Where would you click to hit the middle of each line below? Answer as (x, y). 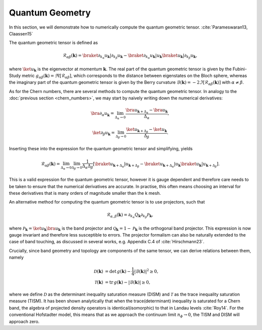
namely (16, 257)
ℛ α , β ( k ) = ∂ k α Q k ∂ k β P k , (130, 215)
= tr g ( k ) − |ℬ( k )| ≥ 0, (128, 283)
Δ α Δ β (87, 166)
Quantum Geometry (50, 13)
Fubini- (240, 69)
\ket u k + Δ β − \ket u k (147, 130)
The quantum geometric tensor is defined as (53, 43)
